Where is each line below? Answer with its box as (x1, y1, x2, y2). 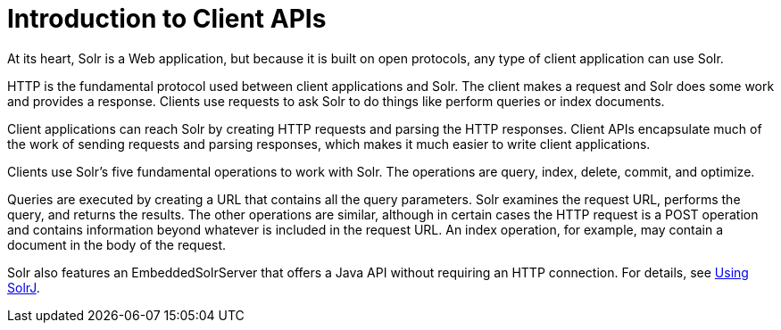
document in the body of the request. (7, 236, 227, 252)
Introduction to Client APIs (7, 4, 327, 34)
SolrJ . (7, 279, 40, 295)
